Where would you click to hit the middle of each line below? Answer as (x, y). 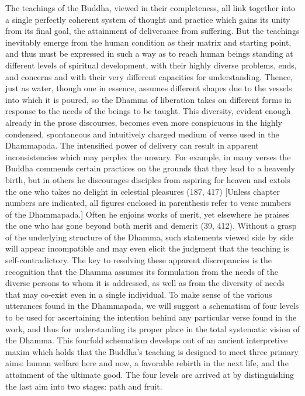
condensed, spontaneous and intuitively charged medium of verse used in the (142, 134)
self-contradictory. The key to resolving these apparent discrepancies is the (139, 260)
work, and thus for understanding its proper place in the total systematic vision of (152, 328)
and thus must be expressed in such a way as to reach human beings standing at (149, 54)
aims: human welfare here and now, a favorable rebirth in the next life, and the (147, 363)
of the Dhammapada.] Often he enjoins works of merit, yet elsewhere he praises (147, 214)
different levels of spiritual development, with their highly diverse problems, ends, (151, 65)
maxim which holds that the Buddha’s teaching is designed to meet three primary (152, 351)
